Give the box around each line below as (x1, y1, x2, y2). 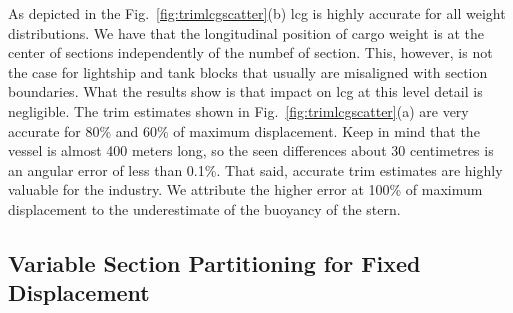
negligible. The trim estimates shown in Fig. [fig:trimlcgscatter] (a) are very (8, 100, 469, 121)
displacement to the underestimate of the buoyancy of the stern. (8, 198, 401, 219)
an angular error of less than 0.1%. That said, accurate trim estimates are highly (8, 159, 503, 180)
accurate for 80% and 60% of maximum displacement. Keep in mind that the (8, 120, 480, 141)
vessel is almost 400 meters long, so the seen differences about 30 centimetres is (8, 140, 494, 161)
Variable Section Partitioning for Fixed (8, 247, 421, 278)
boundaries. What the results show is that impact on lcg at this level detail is (8, 81, 483, 102)
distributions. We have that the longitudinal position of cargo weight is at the (8, 22, 485, 43)
